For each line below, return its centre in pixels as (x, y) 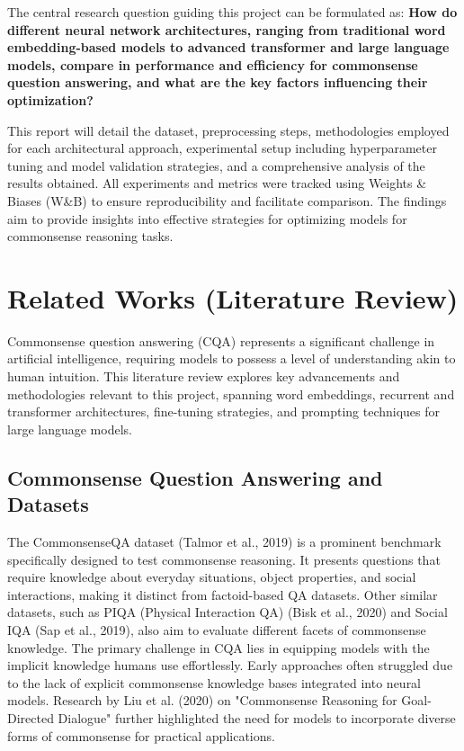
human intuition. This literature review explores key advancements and (204, 376)
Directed (31, 717)
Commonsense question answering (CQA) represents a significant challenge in (221, 340)
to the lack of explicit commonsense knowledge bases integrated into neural (214, 682)
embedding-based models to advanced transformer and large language (228, 47)
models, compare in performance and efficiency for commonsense (213, 64)
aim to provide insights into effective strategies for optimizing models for (207, 218)
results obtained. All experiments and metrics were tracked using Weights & (217, 183)
